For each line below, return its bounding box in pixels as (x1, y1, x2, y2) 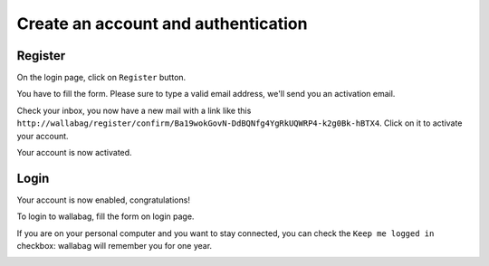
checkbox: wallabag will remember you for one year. (16, 241, 213, 252)
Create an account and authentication (16, 14, 308, 33)
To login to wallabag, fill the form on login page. (16, 211, 195, 222)
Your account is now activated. (16, 147, 132, 158)
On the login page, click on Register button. (16, 72, 187, 83)
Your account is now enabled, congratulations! (16, 195, 190, 205)
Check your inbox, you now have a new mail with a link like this (16, 105, 252, 116)
